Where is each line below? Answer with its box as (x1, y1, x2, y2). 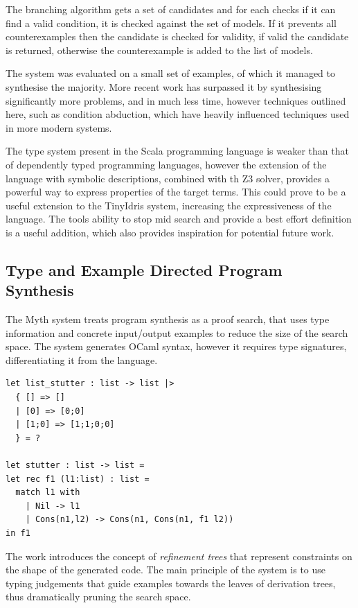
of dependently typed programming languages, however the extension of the (6, 157, 327, 171)
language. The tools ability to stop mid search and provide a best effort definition (6, 211, 352, 226)
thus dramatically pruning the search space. (6, 589, 191, 604)
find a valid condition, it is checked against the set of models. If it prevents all (6, 15, 337, 30)
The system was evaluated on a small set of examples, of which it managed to (6, 66, 335, 80)
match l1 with (15, 487, 80, 498)
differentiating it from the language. (6, 352, 158, 367)
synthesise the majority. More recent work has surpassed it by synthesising (6, 79, 322, 94)
